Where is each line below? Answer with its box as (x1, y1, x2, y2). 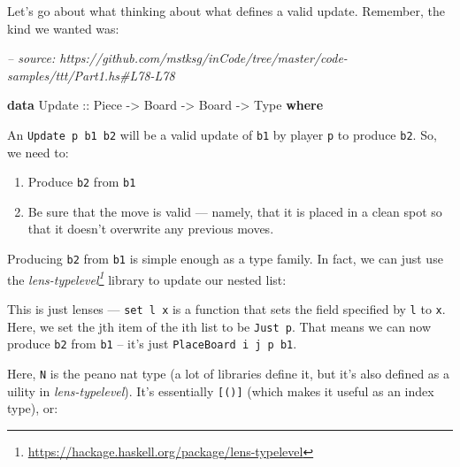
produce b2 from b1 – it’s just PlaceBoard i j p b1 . (7, 334, 297, 353)
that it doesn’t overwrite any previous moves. (27, 219, 274, 238)
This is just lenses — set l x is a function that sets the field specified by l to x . (7, 299, 446, 318)
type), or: (7, 399, 58, 417)
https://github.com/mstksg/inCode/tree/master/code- (59, 49, 348, 67)
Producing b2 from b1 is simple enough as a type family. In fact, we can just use (7, 249, 443, 268)
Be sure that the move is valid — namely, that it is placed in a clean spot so (27, 202, 442, 220)
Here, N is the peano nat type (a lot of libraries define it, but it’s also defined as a (7, 364, 450, 382)
